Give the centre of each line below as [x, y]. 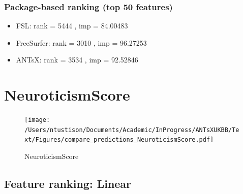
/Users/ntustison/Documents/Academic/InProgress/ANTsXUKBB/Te [132, 130]
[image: [37, 120]
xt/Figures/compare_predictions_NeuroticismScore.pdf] [119, 140]
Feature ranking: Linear [68, 184]
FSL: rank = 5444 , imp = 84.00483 [72, 26]
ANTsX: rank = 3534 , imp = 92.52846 [77, 60]
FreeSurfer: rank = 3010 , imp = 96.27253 [81, 42]
